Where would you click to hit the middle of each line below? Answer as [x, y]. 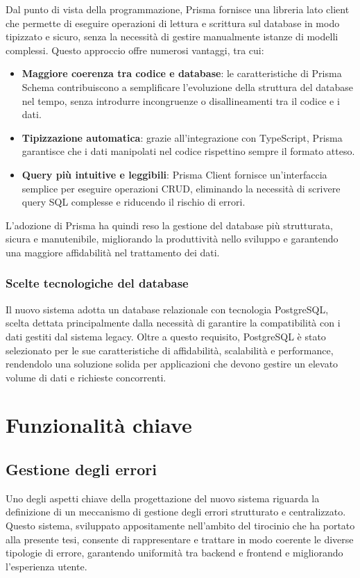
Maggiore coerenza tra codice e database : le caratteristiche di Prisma [182, 73]
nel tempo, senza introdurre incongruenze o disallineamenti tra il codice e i [181, 100]
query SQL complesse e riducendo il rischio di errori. [134, 202]
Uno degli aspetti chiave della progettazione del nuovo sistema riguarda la [163, 498]
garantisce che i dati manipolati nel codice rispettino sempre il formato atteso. [188, 151]
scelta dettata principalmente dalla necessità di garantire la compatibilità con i [173, 323]
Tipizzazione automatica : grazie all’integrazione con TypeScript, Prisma [182, 137]
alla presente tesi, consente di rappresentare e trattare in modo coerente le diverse [180, 539]
